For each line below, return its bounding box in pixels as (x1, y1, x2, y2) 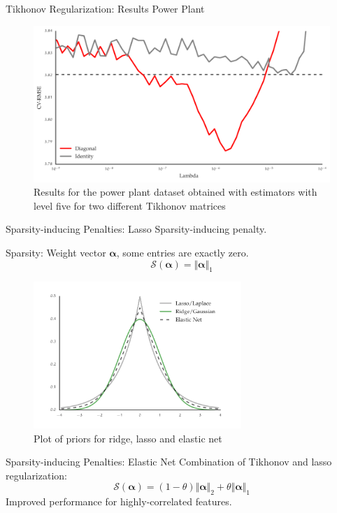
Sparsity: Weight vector (6, 245, 106, 259)
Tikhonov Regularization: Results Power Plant (6, 1, 205, 15)
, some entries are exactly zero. (116, 245, 249, 259)
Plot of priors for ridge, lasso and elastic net (34, 431, 222, 445)
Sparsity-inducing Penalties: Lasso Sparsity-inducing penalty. (6, 222, 267, 236)
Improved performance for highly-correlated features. (6, 494, 232, 509)
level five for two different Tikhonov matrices (34, 198, 226, 212)
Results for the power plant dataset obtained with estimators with (34, 185, 317, 199)
